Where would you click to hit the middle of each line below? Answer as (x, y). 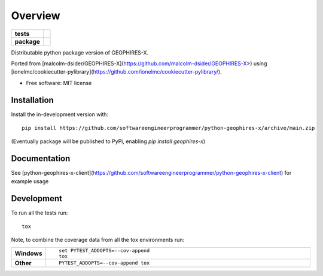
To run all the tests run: (39, 213)
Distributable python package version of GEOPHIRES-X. (80, 52)
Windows (28, 253)
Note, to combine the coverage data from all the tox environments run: (98, 240)
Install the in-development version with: (60, 114)
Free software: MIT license (59, 83)
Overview (36, 16)
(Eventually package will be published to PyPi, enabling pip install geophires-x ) (108, 141)
